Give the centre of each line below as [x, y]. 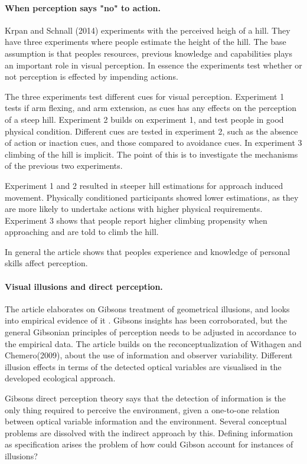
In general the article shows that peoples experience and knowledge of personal [148, 251]
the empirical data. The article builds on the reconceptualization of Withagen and [153, 343]
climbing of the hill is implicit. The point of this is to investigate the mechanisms [151, 154]
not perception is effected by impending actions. [92, 76]
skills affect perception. [46, 263]
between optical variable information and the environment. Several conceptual [146, 421]
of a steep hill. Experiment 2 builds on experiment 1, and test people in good [144, 119]
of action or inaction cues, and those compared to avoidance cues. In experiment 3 [153, 143]
